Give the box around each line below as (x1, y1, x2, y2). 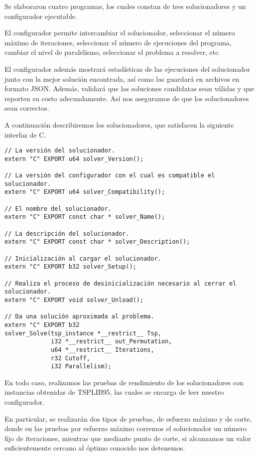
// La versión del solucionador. (4, 147, 115, 154)
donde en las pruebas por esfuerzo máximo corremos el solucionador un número (4, 423, 247, 434)
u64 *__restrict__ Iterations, (51, 346, 154, 353)
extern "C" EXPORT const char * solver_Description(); (4, 238, 190, 246)
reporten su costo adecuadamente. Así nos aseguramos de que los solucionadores (4, 93, 249, 103)
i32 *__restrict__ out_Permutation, (51, 338, 172, 345)
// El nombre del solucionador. (4, 205, 112, 212)
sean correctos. (4, 103, 49, 113)
